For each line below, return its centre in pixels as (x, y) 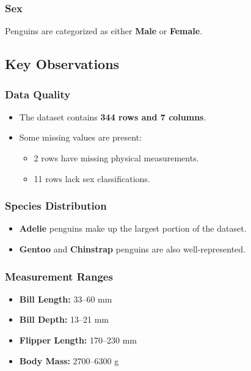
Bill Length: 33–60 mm (66, 299)
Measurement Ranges (59, 276)
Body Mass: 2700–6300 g (69, 360)
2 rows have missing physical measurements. (116, 158)
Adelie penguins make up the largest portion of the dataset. (133, 228)
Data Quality (38, 94)
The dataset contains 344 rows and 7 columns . (113, 116)
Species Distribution (56, 206)
